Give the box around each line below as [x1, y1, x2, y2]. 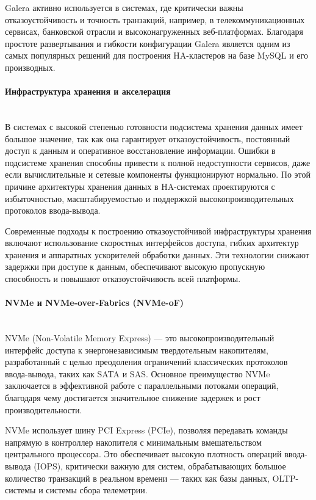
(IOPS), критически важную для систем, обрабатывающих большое [34, 460, 286, 472]
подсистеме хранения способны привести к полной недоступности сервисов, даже [5, 156, 311, 168]
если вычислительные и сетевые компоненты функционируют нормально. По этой [5, 168, 311, 181]
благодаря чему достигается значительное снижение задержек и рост [5, 391, 260, 404]
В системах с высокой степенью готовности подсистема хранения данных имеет [5, 120, 303, 132]
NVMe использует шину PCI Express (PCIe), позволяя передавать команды [5, 424, 288, 437]
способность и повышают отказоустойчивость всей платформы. [5, 272, 241, 285]
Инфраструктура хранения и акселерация [5, 85, 171, 98]
